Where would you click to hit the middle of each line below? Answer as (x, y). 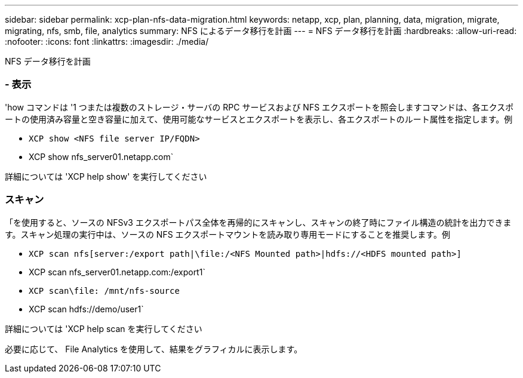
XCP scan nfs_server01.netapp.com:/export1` (117, 272)
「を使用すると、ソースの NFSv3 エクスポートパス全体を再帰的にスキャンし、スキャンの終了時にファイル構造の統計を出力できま (258, 222)
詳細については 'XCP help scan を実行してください (104, 328)
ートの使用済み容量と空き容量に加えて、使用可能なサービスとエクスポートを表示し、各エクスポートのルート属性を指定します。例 (259, 119)
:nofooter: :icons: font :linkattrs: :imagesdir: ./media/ (107, 42)
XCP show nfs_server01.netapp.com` (101, 156)
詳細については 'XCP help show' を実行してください (106, 176)
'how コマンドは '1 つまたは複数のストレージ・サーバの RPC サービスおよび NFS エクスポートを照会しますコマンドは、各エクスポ (259, 107)
